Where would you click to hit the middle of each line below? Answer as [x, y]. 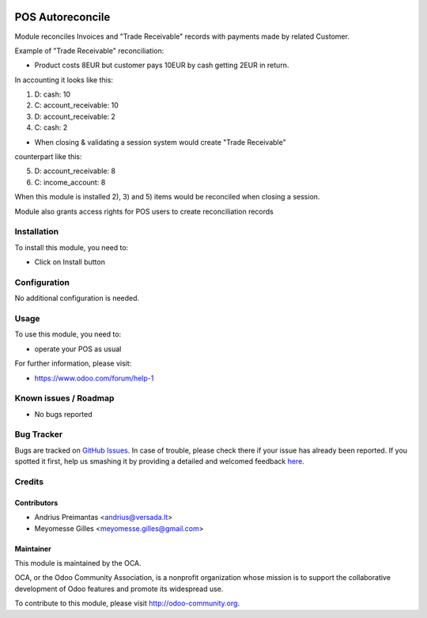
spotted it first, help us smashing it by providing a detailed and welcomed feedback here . [159, 461]
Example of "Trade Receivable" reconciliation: [89, 51]
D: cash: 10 [53, 94]
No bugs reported [63, 414]
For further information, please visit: [73, 363]
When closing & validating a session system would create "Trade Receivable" [160, 142]
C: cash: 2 [51, 127]
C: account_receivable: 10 [76, 105]
